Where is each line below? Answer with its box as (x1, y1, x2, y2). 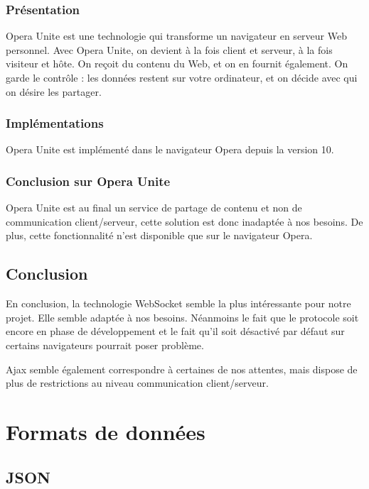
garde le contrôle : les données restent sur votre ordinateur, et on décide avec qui (6, 70, 358, 84)
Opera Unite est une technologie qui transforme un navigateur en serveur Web (6, 28, 347, 43)
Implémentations (6, 114, 104, 132)
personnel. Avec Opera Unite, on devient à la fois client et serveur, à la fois (6, 42, 333, 57)
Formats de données (6, 417, 205, 446)
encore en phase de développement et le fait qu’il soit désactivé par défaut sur (6, 324, 345, 339)
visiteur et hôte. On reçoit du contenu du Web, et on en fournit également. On (6, 56, 348, 71)
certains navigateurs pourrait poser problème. (6, 337, 204, 352)
